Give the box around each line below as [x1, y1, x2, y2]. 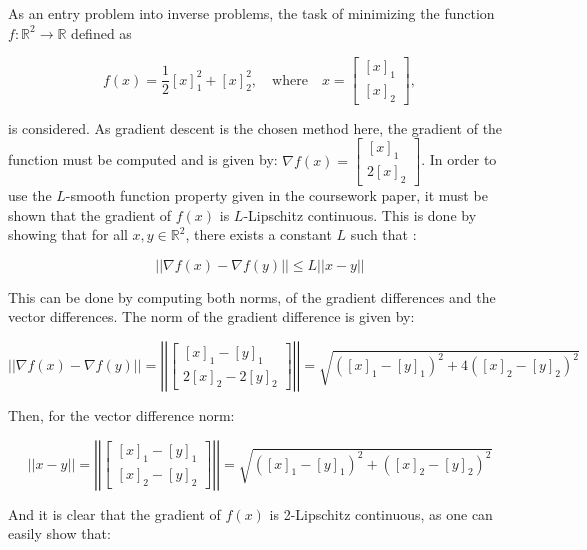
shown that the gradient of [8, 204, 172, 225]
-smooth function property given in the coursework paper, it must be [65, 185, 488, 206]
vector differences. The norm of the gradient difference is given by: [8, 306, 415, 327]
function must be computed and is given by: [8, 149, 278, 170]
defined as [71, 22, 132, 43]
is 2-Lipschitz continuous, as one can [269, 503, 493, 524]
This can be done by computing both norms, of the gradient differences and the [8, 286, 496, 307]
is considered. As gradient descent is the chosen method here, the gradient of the [8, 117, 503, 138]
